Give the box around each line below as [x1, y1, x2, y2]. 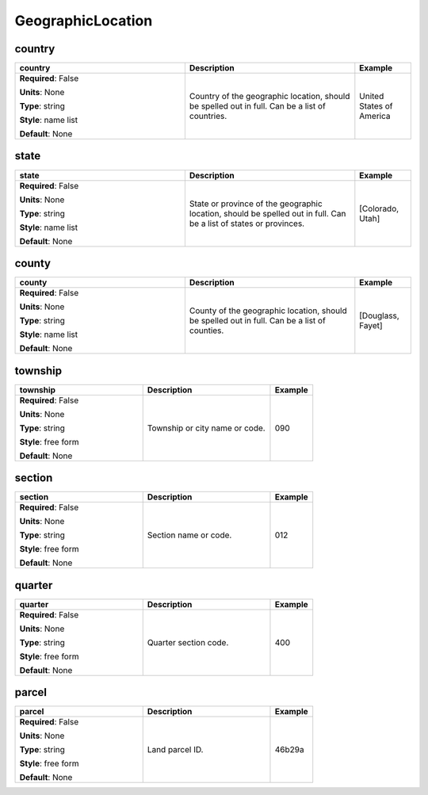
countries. [189, 111, 227, 122]
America [359, 111, 391, 122]
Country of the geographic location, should [189, 91, 350, 102]
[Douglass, [359, 310, 399, 321]
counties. [189, 325, 224, 336]
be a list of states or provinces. [189, 218, 305, 229]
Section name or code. [147, 529, 232, 541]
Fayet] [359, 320, 384, 331]
